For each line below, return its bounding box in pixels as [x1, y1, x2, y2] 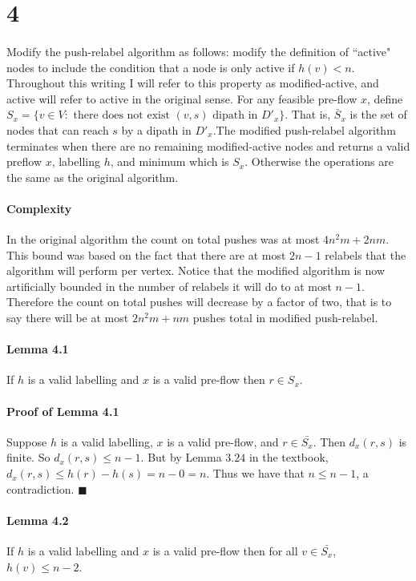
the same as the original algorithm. [6, 168, 179, 185]
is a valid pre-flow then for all [152, 543, 298, 559]
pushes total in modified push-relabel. [192, 309, 378, 326]
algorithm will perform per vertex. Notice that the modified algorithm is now [6, 262, 386, 279]
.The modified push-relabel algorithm [212, 121, 396, 138]
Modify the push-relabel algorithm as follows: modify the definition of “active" [6, 42, 391, 59]
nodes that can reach [6, 121, 109, 138]
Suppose [6, 433, 47, 450]
